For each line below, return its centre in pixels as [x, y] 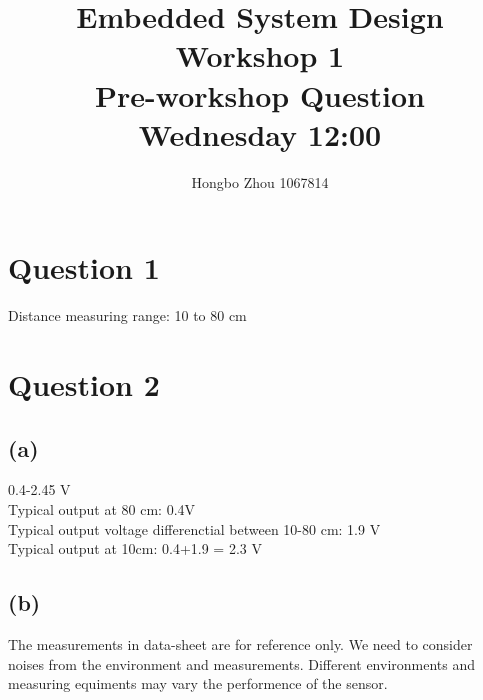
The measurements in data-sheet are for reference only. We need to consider [240, 643]
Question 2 [84, 384]
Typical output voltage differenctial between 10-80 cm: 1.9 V [194, 528]
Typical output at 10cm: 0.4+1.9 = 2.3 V [135, 548]
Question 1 [84, 267]
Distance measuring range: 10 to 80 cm [127, 315]
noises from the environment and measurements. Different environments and [242, 663]
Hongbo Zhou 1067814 [260, 181]
